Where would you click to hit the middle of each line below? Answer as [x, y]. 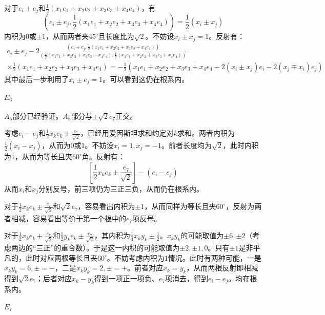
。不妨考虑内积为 [136, 257]
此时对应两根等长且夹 [61, 257]
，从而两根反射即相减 [222, 268]
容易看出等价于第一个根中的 [79, 218]
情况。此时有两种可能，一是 [215, 257]
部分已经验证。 [38, 115]
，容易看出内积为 [106, 206]
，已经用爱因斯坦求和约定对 [127, 133]
